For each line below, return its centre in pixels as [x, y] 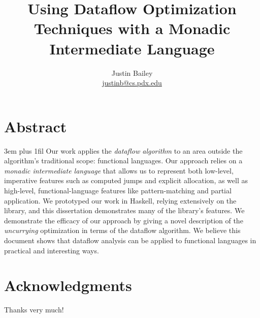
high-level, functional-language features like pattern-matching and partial [118, 190]
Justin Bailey [132, 73]
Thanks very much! [34, 310]
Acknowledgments [68, 285]
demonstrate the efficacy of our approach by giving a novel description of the [124, 220]
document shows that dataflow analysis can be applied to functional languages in [130, 240]
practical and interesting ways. [52, 250]
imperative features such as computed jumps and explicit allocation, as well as [126, 180]
